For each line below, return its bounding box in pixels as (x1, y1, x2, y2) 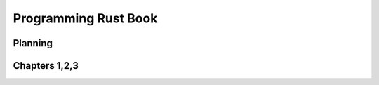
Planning (13, 37, 53, 49)
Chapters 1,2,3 (13, 60, 79, 72)
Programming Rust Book (13, 11, 158, 26)
